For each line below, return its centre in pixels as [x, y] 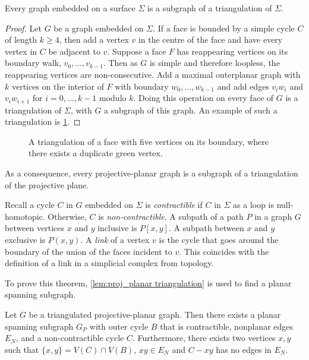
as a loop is [254, 205]
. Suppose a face [137, 51]
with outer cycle [119, 326]
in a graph [273, 216]
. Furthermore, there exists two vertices [204, 338]
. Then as [120, 63]
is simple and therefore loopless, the [215, 63]
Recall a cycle [30, 205]
